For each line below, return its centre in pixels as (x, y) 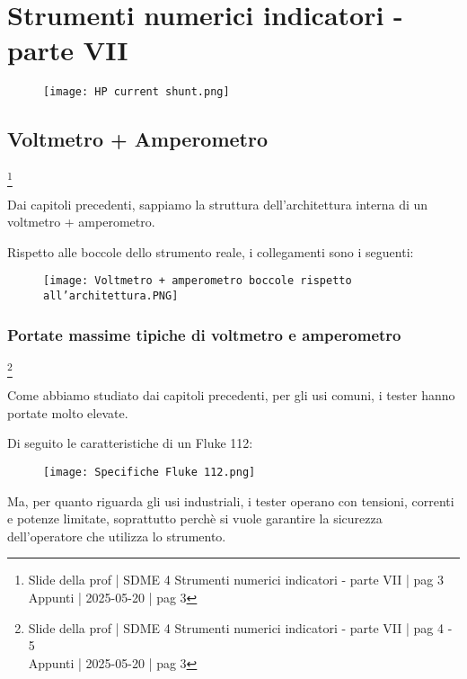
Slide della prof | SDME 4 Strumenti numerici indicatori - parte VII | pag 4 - (240, 627)
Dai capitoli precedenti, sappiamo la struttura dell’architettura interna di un (218, 204)
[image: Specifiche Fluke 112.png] (150, 472)
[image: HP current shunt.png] (137, 92)
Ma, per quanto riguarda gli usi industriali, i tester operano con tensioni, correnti (231, 500)
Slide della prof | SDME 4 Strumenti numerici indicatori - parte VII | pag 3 (236, 580)
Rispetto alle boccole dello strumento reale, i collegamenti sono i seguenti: (211, 251)
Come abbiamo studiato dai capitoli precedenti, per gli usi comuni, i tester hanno (231, 395)
